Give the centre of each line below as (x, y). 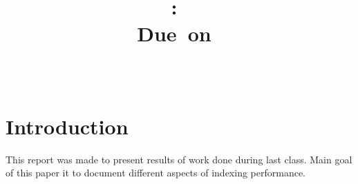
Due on (174, 33)
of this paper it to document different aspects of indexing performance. (156, 173)
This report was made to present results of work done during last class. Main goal (179, 159)
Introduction (67, 126)
